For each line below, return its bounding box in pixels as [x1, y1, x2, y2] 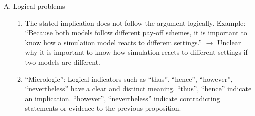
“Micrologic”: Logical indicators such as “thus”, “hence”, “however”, [25, 73, 233, 84]
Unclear [217, 37, 241, 47]
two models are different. [25, 56, 101, 67]
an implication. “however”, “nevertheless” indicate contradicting [25, 93, 220, 103]
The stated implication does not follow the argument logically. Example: [25, 17, 246, 28]
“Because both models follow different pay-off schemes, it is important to [25, 27, 247, 38]
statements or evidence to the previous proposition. [25, 103, 181, 113]
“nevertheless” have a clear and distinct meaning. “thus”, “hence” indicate [25, 83, 252, 94]
